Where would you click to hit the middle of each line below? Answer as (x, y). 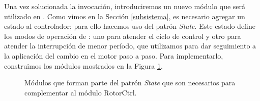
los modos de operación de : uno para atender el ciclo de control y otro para (123, 36)
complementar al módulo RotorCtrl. (81, 92)
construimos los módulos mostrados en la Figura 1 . (83, 65)
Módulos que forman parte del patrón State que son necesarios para (130, 83)
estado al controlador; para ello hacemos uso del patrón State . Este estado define (130, 26)
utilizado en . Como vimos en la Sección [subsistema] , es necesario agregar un (125, 16)
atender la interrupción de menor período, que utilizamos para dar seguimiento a (130, 46)
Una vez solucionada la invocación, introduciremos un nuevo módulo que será (125, 6)
